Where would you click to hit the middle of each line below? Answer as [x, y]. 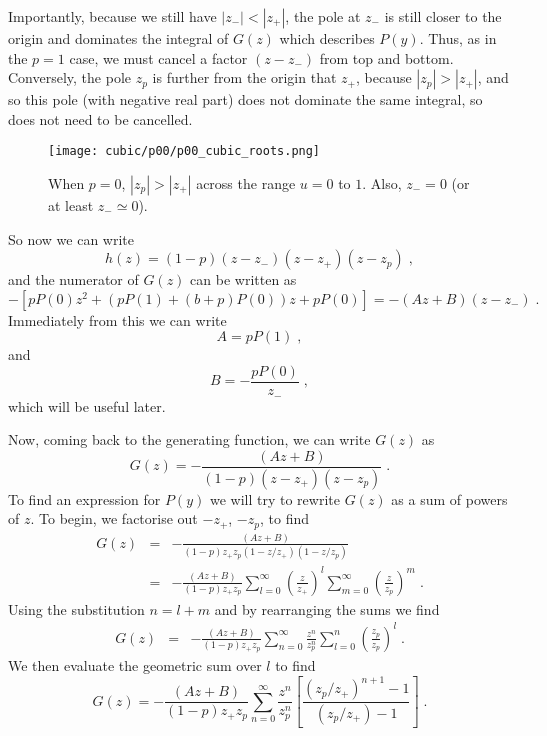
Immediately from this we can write [117, 319]
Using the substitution [76, 608]
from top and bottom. [386, 57]
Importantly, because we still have [112, 16]
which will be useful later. [87, 405]
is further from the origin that [244, 77]
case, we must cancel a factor [158, 57]
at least [71, 205]
